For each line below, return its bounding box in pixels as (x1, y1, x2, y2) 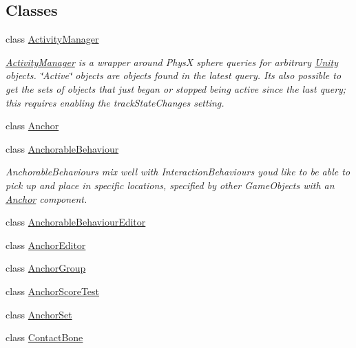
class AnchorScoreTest (6, 283, 100, 298)
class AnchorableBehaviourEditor (6, 215, 146, 229)
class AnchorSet (6, 307, 72, 321)
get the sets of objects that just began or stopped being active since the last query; (6, 81, 346, 96)
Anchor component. (6, 191, 87, 206)
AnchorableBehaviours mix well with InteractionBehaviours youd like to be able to (6, 164, 350, 179)
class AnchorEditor (6, 237, 86, 252)
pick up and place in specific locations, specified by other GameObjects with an (6, 177, 335, 192)
